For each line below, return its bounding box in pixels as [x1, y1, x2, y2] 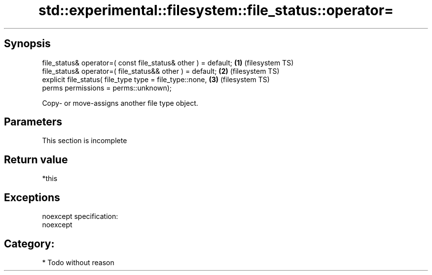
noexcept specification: [42, 212, 118, 221]
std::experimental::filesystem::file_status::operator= [38, 2, 394, 19]
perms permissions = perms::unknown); [42, 83, 172, 92]
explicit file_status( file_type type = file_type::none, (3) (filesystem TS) [42, 75, 270, 84]
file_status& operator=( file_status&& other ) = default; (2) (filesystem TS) [42, 66, 280, 75]
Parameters [4, 116, 62, 128]
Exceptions [4, 191, 60, 204]
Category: [4, 237, 55, 250]
